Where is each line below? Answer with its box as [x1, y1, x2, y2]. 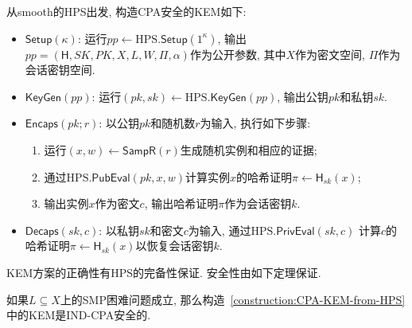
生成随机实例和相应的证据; [180, 141, 317, 158]
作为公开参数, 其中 [189, 45, 286, 62]
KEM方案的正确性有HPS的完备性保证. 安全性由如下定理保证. [6, 264, 321, 280]
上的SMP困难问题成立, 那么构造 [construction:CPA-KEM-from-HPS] [60, 291, 406, 307]
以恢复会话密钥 [135, 237, 214, 254]
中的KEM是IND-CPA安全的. [6, 307, 151, 323]
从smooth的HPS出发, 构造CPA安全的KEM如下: [6, 3, 247, 19]
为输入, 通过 [188, 221, 251, 238]
